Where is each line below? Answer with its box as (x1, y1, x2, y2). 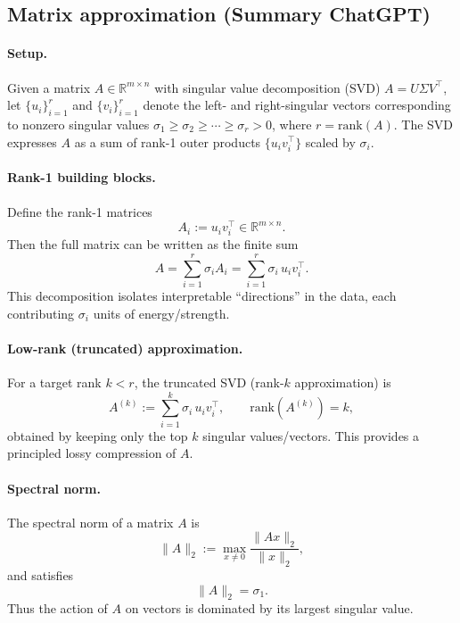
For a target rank (7, 373, 102, 392)
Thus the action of (7, 599, 108, 618)
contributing (7, 303, 75, 322)
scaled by (305, 132, 356, 151)
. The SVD (393, 114, 454, 133)
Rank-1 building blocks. (7, 168, 156, 187)
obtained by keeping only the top (7, 426, 188, 444)
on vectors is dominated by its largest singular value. (125, 599, 414, 618)
